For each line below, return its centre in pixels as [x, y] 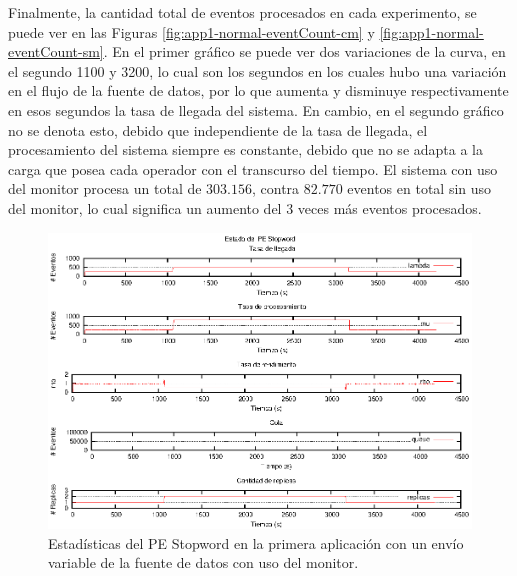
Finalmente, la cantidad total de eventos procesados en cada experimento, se [242, 12]
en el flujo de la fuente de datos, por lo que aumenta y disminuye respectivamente [258, 90]
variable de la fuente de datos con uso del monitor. [203, 562]
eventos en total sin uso [419, 188]
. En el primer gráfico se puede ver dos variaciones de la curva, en [304, 51]
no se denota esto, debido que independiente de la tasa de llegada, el [218, 129]
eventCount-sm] [56, 51]
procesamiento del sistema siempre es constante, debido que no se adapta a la [245, 149]
